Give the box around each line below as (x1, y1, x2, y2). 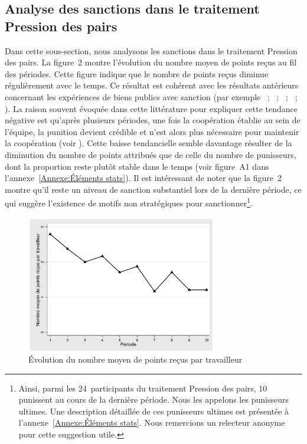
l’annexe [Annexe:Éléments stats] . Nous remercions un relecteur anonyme (18, 416, 285, 429)
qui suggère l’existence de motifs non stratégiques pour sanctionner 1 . (5, 195, 253, 209)
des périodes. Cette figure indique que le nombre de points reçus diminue (5, 67, 269, 80)
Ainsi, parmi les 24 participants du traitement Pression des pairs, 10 (18, 381, 267, 394)
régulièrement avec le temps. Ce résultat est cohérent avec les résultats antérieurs (5, 79, 299, 91)
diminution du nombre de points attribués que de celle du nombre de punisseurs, (5, 148, 296, 160)
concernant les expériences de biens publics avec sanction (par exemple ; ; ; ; (5, 90, 298, 103)
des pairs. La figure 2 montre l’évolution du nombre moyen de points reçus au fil (5, 56, 297, 68)
